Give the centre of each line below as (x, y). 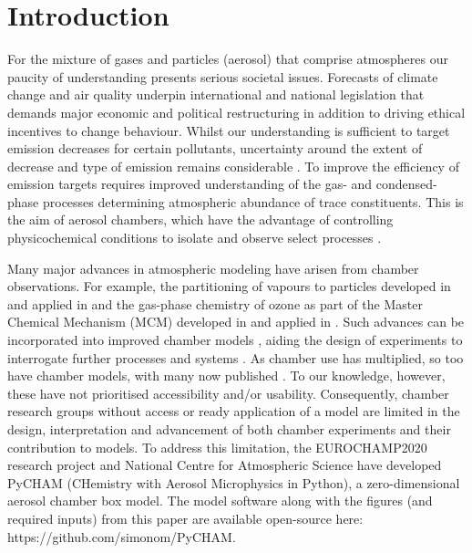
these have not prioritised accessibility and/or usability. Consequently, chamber (228, 393)
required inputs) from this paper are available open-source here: (185, 518)
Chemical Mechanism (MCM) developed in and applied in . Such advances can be (236, 322)
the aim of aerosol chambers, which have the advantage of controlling (200, 219)
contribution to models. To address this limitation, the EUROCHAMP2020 (217, 447)
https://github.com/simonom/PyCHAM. (122, 536)
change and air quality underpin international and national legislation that (216, 94)
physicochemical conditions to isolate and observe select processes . (195, 238)
